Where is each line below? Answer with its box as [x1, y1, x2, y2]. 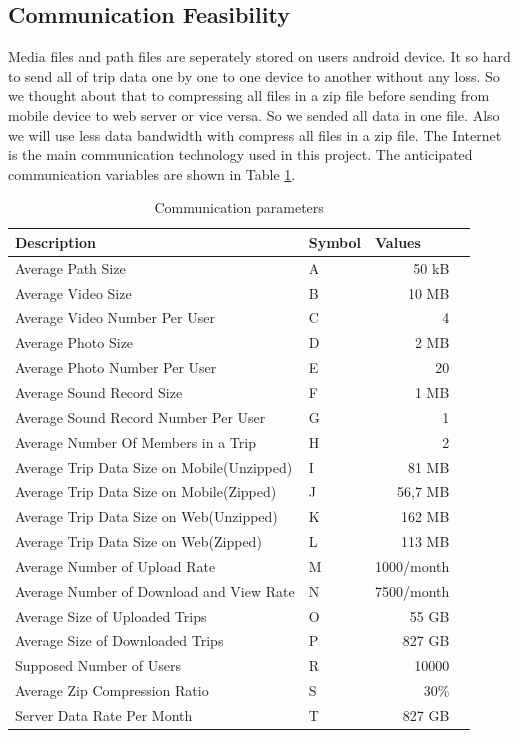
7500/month [375, 580, 450, 601]
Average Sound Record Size [15, 382, 183, 403]
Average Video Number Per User [15, 307, 215, 328]
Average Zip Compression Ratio [15, 680, 209, 701]
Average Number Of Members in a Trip [15, 431, 256, 452]
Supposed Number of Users [15, 655, 181, 676]
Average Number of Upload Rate [15, 555, 216, 576]
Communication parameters [154, 197, 324, 218]
